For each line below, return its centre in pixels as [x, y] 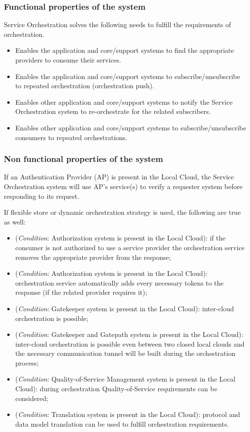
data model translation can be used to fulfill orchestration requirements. [122, 424]
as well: [15, 221]
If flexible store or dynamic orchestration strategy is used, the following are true [122, 212]
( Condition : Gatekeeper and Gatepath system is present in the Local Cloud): [129, 334]
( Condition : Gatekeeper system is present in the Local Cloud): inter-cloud [125, 308]
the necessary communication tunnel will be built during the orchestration [125, 353]
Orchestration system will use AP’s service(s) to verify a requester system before [123, 186]
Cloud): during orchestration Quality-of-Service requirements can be [116, 389]
